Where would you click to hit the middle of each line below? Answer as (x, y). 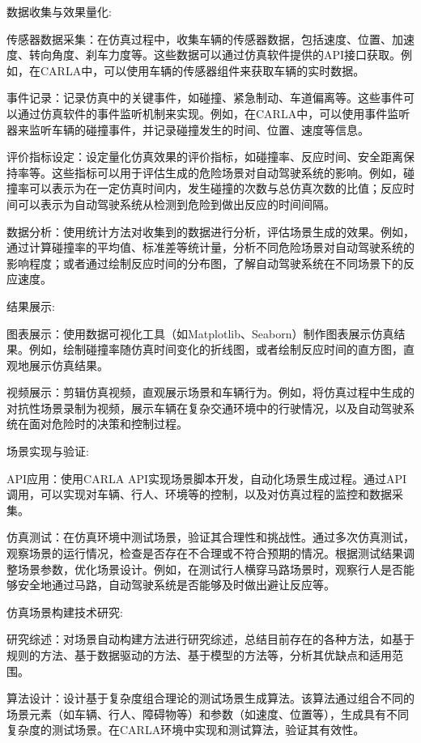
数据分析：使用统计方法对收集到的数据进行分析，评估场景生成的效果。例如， (210, 231)
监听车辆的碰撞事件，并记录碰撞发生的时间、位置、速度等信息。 (199, 129)
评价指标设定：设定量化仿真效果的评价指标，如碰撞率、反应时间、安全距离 (205, 157)
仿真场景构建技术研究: (65, 611)
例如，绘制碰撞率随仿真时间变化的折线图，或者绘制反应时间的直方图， (216, 349)
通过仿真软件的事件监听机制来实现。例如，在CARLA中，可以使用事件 (202, 113)
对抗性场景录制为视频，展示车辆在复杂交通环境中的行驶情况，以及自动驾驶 (205, 408)
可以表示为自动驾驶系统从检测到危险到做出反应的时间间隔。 (176, 204)
